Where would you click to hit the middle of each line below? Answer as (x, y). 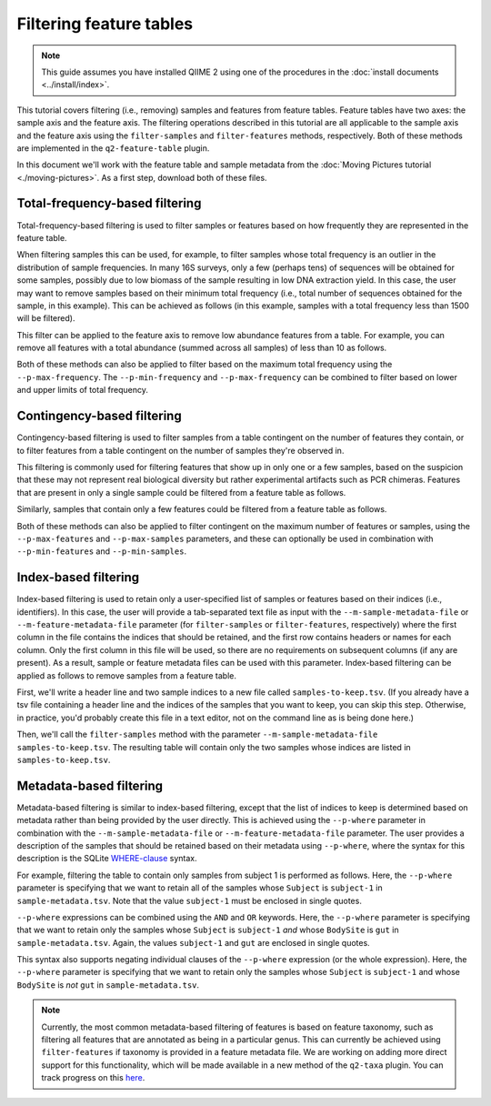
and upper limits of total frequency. (83, 390)
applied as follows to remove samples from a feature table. (126, 675)
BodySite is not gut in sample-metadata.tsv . (108, 985)
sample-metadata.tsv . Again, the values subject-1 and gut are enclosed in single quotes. (193, 942)
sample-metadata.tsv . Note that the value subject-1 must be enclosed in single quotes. (190, 900)
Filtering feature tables (105, 24)
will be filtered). (46, 318)
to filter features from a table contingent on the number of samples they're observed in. (180, 450)
